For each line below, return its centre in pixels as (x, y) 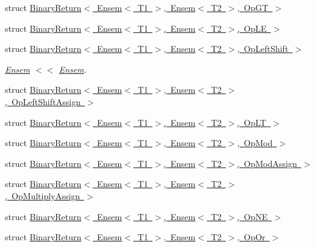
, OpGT (253, 7)
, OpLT (252, 122)
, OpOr (251, 237)
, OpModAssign (267, 163)
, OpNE (252, 216)
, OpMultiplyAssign (43, 195)
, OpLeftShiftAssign (43, 101)
